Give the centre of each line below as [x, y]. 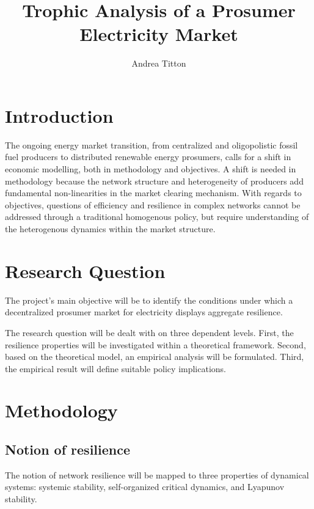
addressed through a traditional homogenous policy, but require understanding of [157, 217]
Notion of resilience [68, 449]
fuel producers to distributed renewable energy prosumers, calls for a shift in [148, 157]
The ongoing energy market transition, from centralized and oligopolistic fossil [152, 145]
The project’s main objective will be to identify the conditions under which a [149, 300]
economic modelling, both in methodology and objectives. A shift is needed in [151, 169]
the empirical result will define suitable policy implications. [115, 368]
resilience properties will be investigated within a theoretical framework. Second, [155, 344]
